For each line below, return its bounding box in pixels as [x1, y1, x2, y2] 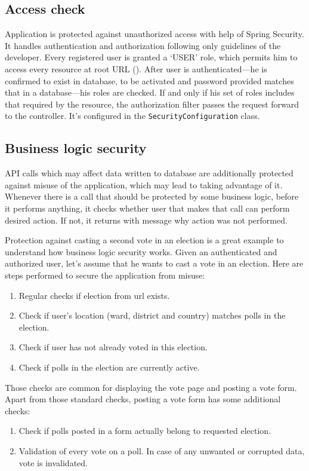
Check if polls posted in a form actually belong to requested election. [18, 424, 271, 437]
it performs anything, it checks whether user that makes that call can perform [5, 202, 290, 214]
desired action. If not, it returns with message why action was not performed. [5, 213, 288, 226]
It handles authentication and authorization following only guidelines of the [5, 39, 281, 51]
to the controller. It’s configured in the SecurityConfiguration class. [5, 109, 260, 122]
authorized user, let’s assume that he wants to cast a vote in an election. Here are [5, 257, 304, 270]
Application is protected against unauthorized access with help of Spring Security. [5, 27, 304, 40]
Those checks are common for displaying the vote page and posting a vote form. [5, 381, 297, 393]
